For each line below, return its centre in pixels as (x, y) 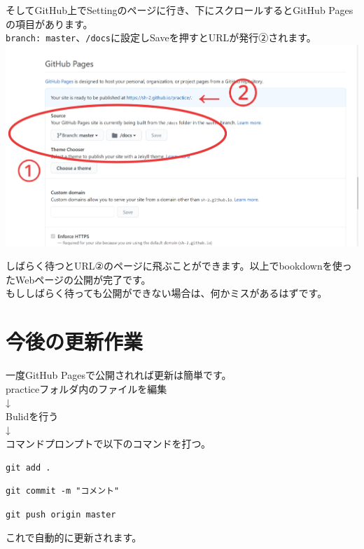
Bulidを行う (32, 416)
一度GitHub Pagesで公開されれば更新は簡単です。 (119, 375)
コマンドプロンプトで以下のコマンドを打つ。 (108, 444)
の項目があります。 (49, 23)
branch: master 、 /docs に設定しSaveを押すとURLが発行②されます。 (161, 37)
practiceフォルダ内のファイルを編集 (86, 388)
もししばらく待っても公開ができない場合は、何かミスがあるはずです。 (167, 293)
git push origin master (61, 514)
